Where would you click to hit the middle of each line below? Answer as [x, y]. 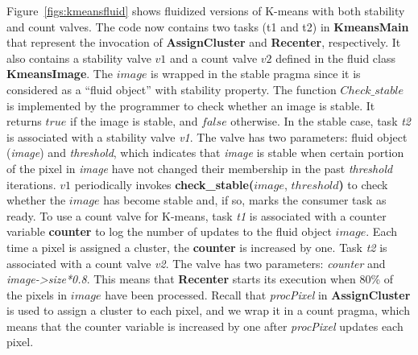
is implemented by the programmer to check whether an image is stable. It [191, 105]
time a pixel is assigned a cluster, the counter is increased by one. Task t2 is [197, 247]
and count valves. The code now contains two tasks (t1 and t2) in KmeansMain [208, 26]
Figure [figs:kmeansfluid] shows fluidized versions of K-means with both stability [206, 10]
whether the [36, 200]
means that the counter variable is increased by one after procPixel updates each [205, 326]
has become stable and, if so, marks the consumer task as [245, 200]
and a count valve [214, 58]
